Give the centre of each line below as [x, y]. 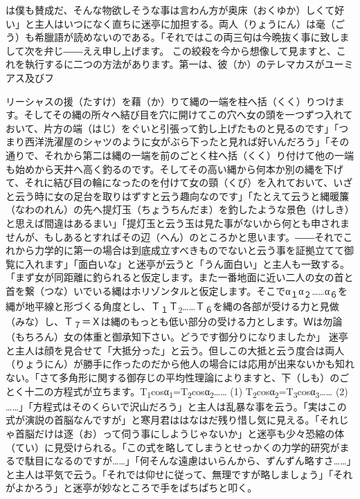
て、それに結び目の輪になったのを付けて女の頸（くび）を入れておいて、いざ [179, 182]
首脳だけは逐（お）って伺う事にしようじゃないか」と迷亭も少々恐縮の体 [180, 433]
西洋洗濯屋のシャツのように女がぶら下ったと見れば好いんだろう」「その [187, 142]
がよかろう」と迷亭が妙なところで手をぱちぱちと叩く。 [132, 488]
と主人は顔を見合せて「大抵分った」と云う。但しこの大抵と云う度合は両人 [175, 350]
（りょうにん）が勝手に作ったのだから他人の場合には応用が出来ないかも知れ [180, 364]
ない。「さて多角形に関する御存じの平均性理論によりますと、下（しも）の [173, 378]
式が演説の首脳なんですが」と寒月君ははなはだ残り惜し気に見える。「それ [172, 420]
